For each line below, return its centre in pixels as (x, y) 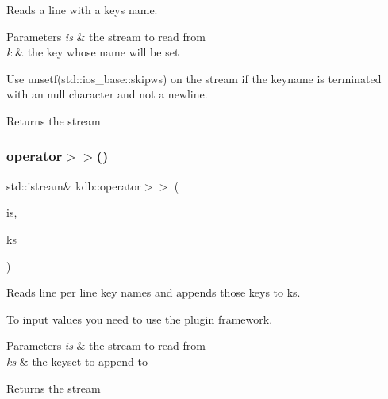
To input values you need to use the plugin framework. (140, 318)
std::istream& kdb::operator (74, 185)
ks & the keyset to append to (77, 361)
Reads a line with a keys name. (82, 10)
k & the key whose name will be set (93, 52)
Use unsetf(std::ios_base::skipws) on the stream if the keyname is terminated (194, 78)
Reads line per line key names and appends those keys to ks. (154, 292)
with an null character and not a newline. (107, 94)
